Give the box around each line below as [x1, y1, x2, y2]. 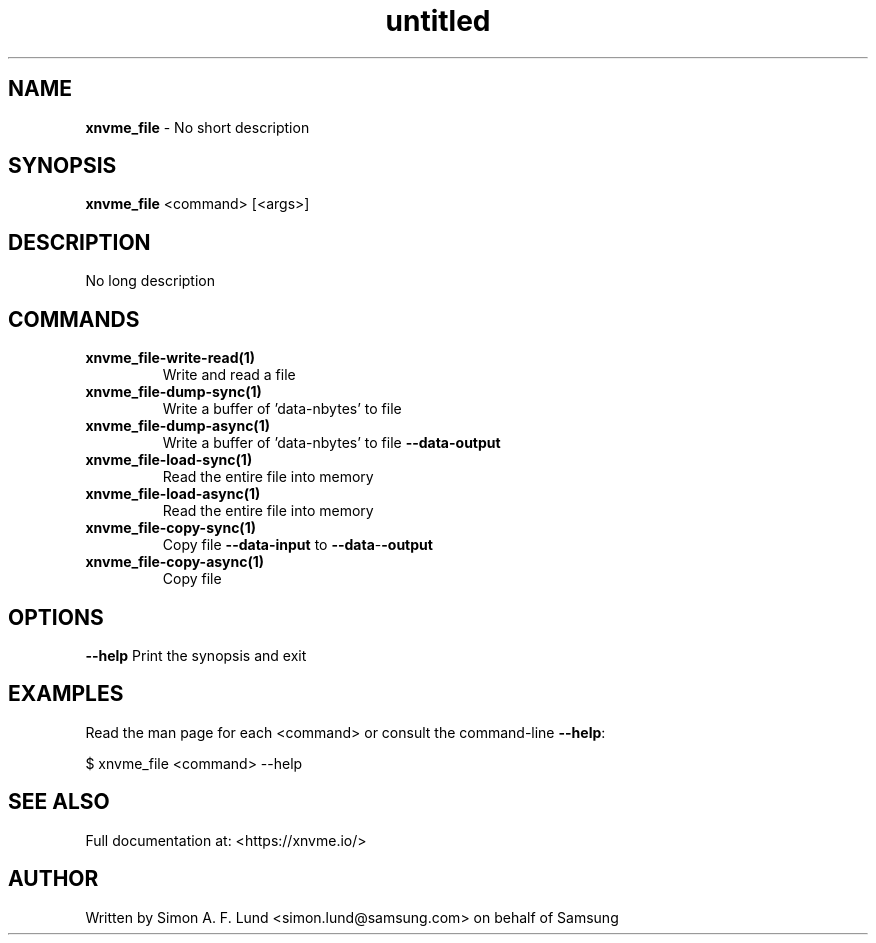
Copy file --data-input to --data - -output [162, 536, 433, 554]
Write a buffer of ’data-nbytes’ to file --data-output [162, 434, 501, 452]
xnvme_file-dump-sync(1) [85, 383, 262, 401]
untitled [385, 4, 491, 38]
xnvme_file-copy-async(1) [85, 553, 265, 571]
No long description [85, 272, 215, 290]
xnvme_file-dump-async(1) [85, 417, 270, 435]
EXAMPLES [8, 681, 124, 707]
